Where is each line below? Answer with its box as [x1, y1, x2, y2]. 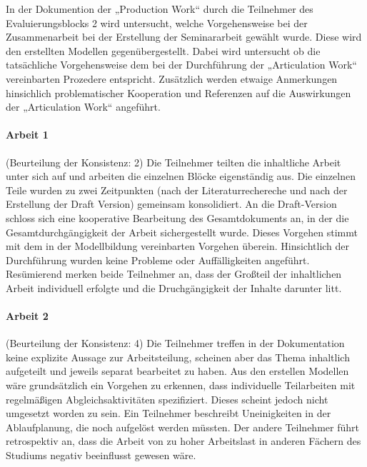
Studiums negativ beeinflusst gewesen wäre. [6, 448, 196, 463]
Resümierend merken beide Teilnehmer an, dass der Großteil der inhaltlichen [6, 266, 342, 281]
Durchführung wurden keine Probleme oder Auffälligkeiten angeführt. [6, 252, 310, 267]
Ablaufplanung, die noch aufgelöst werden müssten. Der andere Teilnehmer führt [6, 419, 359, 434]
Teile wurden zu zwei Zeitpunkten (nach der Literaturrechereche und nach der [6, 182, 348, 197]
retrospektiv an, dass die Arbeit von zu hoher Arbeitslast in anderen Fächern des [6, 433, 361, 448]
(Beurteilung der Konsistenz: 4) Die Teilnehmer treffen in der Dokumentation [6, 336, 345, 351]
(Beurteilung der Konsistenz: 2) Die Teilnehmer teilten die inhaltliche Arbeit [6, 154, 341, 169]
